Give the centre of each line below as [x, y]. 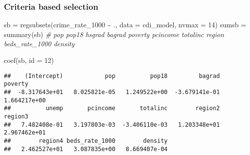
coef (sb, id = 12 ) [29, 60]
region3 [16, 116]
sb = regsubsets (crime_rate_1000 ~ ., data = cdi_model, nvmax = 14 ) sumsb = [125, 25]
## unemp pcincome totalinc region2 [112, 108]
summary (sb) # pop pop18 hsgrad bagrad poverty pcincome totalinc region [114, 34]
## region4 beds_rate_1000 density [86, 141]
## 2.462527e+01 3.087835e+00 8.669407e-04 [86, 149]
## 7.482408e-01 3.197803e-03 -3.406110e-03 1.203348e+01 [112, 125]
